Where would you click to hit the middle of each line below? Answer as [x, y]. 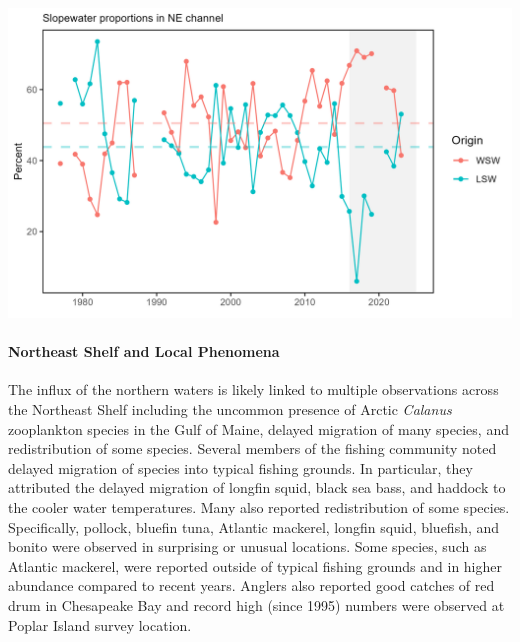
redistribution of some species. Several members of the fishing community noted [252, 448]
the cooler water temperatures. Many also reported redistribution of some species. [259, 507]
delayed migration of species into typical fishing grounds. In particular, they [240, 467]
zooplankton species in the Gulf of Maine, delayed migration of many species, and [258, 428]
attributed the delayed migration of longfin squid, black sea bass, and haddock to [257, 487]
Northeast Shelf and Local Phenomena [144, 351]
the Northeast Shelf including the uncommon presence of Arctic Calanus [230, 409]
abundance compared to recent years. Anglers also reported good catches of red [251, 585]
